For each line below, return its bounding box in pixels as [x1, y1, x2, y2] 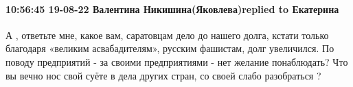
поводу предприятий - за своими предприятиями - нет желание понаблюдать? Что [5, 54, 348, 69]
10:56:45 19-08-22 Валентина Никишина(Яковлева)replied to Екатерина [5, 1, 339, 16]
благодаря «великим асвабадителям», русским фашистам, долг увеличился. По [5, 41, 334, 55]
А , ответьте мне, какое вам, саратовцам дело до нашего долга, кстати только [5, 27, 329, 42]
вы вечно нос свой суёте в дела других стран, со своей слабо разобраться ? [5, 68, 321, 82]
